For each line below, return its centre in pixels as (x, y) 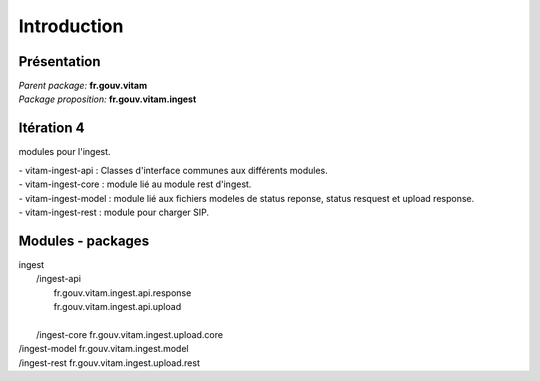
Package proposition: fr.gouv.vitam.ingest (107, 99)
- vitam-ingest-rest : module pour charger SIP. (114, 212)
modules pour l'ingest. (64, 152)
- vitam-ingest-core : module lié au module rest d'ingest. (135, 184)
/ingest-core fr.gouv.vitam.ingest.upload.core (130, 334)
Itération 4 (51, 128)
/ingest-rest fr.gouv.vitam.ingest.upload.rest (109, 362)
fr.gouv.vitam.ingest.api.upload (117, 306)
